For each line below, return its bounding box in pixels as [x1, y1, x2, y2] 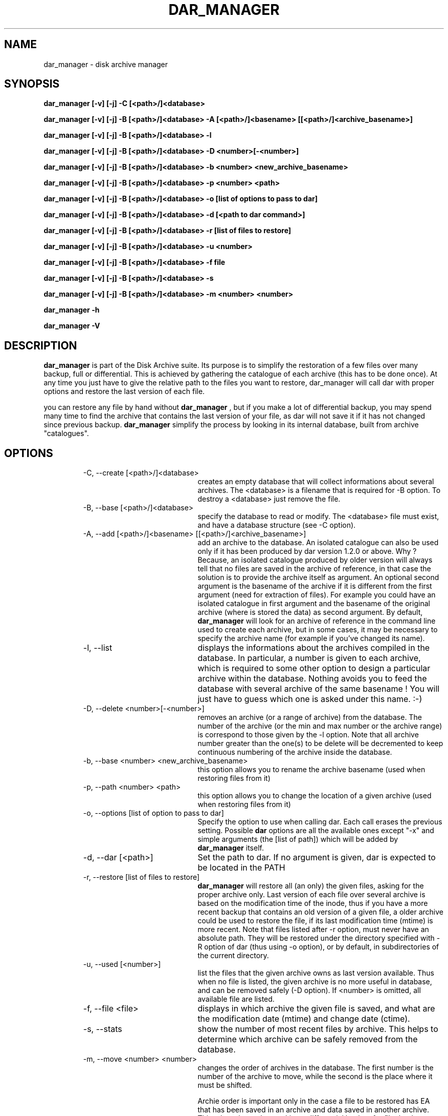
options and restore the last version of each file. [43, 387, 205, 396]
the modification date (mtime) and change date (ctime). [197, 1014, 410, 1024]
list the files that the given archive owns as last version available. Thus [197, 968, 434, 978]
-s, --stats [83, 1024, 122, 1035]
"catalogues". [43, 429, 89, 438]
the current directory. [197, 951, 269, 960]
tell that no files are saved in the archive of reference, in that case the [197, 564, 431, 573]
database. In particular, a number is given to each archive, [197, 653, 421, 664]
